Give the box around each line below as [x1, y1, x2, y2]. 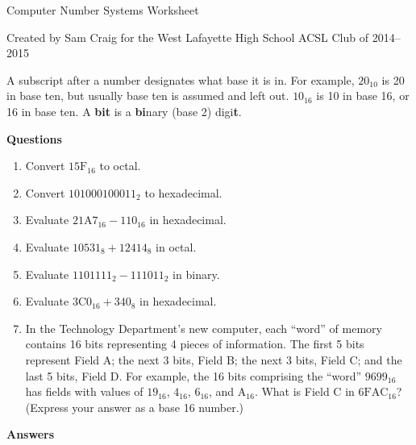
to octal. [99, 157, 141, 174]
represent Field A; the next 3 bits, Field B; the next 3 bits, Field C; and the [25, 351, 402, 368]
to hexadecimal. [144, 184, 223, 201]
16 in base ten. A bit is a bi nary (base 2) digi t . [6, 102, 242, 119]
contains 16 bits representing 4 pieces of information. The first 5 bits [25, 335, 364, 352]
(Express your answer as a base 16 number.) [25, 398, 244, 415]
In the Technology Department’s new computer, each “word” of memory [25, 319, 382, 336]
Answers [6, 426, 55, 443]
